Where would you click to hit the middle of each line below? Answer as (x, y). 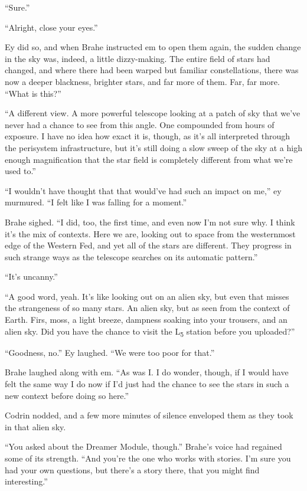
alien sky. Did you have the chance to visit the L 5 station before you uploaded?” (150, 332)
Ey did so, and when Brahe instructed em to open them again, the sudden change (153, 47)
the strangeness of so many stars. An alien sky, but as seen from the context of (147, 308)
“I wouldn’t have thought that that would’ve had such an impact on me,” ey (143, 190)
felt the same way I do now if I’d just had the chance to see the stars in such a (147, 383)
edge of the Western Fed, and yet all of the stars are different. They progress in (148, 245)
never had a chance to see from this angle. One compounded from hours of (140, 124)
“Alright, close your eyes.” (51, 27)
